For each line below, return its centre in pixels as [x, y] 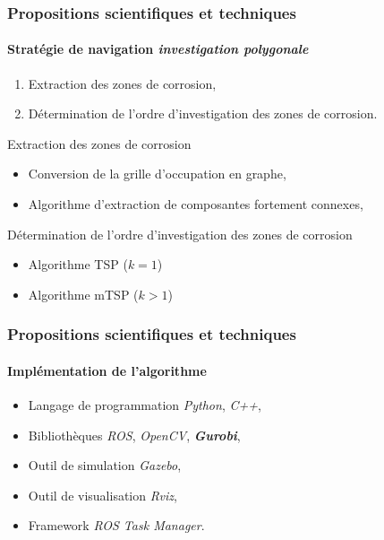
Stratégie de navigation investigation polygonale [158, 49]
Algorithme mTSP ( [83, 294]
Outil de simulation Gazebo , [105, 465]
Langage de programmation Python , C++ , [145, 405]
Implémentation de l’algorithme [107, 370]
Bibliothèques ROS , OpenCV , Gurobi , [134, 435]
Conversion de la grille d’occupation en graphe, [157, 174]
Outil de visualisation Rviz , [102, 495]
